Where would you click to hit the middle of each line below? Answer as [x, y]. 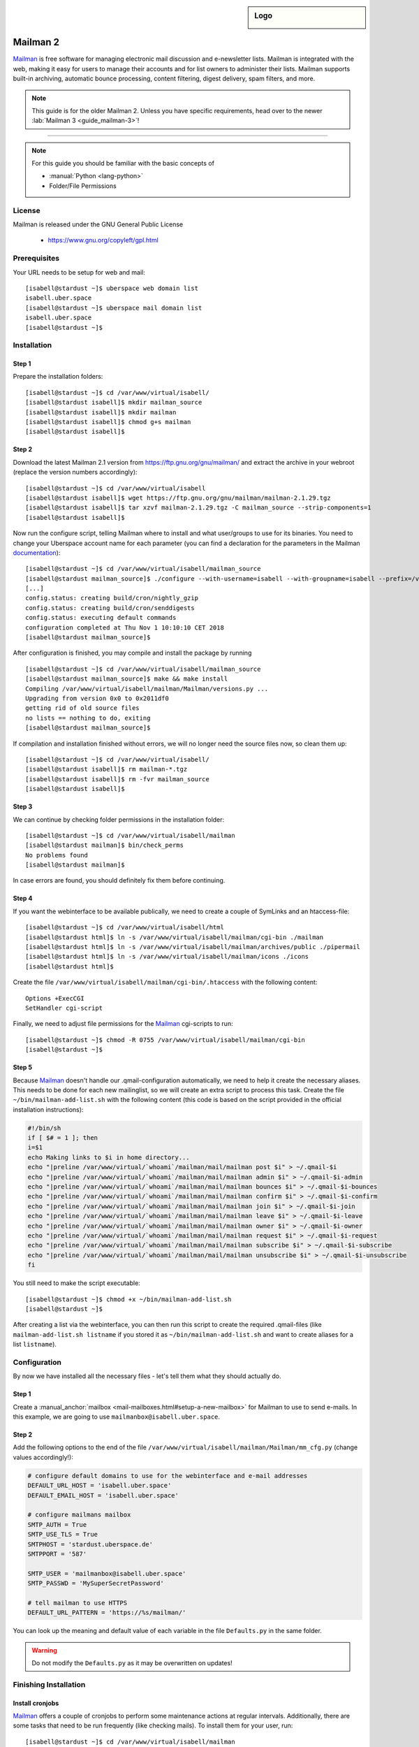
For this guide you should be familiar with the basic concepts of [123, 164]
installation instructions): [48, 1109]
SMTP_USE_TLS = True [63, 1535]
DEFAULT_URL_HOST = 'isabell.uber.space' [100, 1486]
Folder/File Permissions [83, 186]
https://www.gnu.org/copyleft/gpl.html [103, 240]
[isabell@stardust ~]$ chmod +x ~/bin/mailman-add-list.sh [128, 1299]
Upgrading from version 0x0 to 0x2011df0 [97, 698]
